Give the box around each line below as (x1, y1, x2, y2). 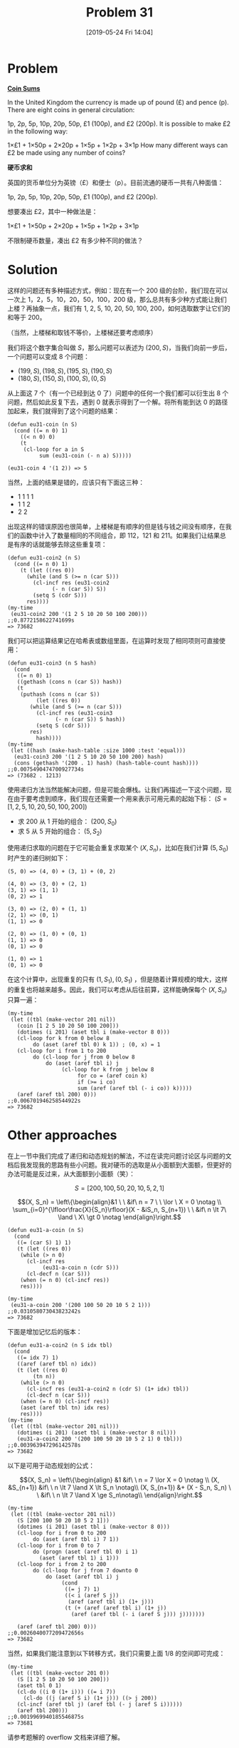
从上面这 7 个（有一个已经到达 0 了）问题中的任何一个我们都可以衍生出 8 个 (7, 388, 229, 397)
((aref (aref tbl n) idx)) (16, 1360, 97, 1368)
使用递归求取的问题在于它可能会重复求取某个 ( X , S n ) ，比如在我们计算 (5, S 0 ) (7, 844, 229, 854)
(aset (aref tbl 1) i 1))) (38, 1554, 119, 1562)
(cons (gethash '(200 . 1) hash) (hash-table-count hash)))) (14, 759, 199, 767)
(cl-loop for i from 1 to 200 (16, 1047, 107, 1054)
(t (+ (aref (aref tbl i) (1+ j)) (64, 1604, 167, 1612)
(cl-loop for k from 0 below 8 (16, 1034, 110, 1042)
